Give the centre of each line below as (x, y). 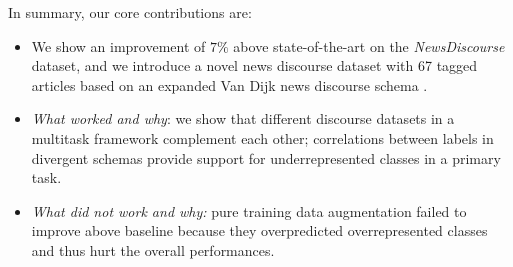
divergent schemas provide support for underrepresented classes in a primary (266, 157)
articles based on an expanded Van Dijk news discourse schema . (229, 84)
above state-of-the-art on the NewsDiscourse (369, 45)
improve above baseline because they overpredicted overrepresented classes (259, 230)
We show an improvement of (118, 45)
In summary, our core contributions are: (130, 12)
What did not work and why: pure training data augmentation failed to (249, 210)
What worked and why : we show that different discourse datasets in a (243, 118)
